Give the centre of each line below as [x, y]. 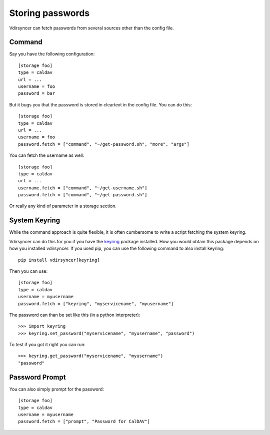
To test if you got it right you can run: [47, 345]
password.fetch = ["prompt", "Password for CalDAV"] [84, 422]
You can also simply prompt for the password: [57, 389]
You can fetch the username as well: [47, 155]
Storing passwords [49, 13]
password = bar [37, 93]
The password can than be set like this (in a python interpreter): [75, 315]
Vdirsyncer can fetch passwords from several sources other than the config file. [92, 28]
